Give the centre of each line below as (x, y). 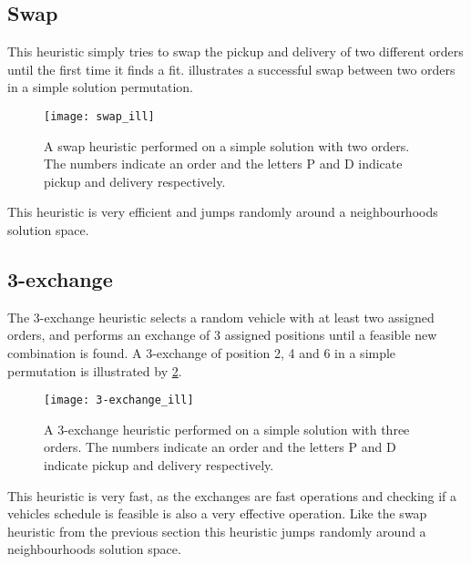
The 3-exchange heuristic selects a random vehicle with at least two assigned (221, 317)
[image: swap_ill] (99, 116)
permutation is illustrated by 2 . (95, 370)
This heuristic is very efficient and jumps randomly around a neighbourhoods (223, 212)
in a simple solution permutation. (100, 87)
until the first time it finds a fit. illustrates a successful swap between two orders (231, 69)
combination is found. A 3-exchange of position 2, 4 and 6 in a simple (202, 353)
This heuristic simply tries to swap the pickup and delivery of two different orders (235, 51)
